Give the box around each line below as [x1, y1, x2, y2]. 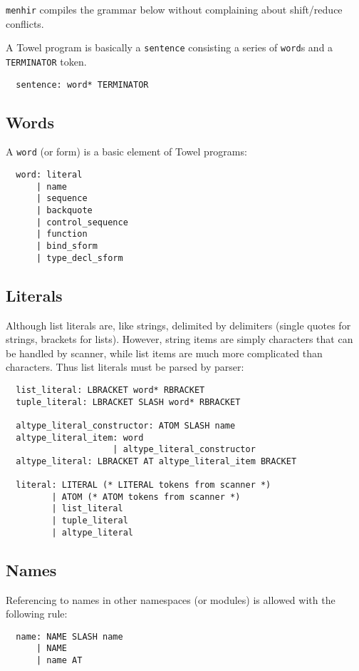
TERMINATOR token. [6, 53, 87, 68]
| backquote [36, 205, 93, 216]
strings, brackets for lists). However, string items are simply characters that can [6, 332, 353, 347]
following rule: [6, 606, 68, 621]
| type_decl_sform [36, 252, 123, 263]
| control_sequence [36, 217, 128, 227]
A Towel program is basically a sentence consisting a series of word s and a [6, 40, 333, 55]
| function [36, 229, 88, 240]
